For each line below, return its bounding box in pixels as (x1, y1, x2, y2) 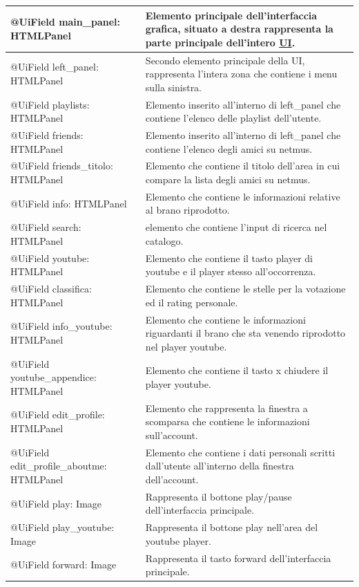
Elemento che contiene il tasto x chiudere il (145, 363, 329, 378)
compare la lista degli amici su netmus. (145, 172, 311, 187)
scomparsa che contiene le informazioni (145, 414, 310, 429)
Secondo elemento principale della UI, (145, 53, 305, 67)
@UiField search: (10, 220, 81, 234)
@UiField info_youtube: (10, 319, 113, 333)
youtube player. (145, 533, 211, 548)
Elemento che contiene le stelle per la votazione (145, 281, 346, 296)
